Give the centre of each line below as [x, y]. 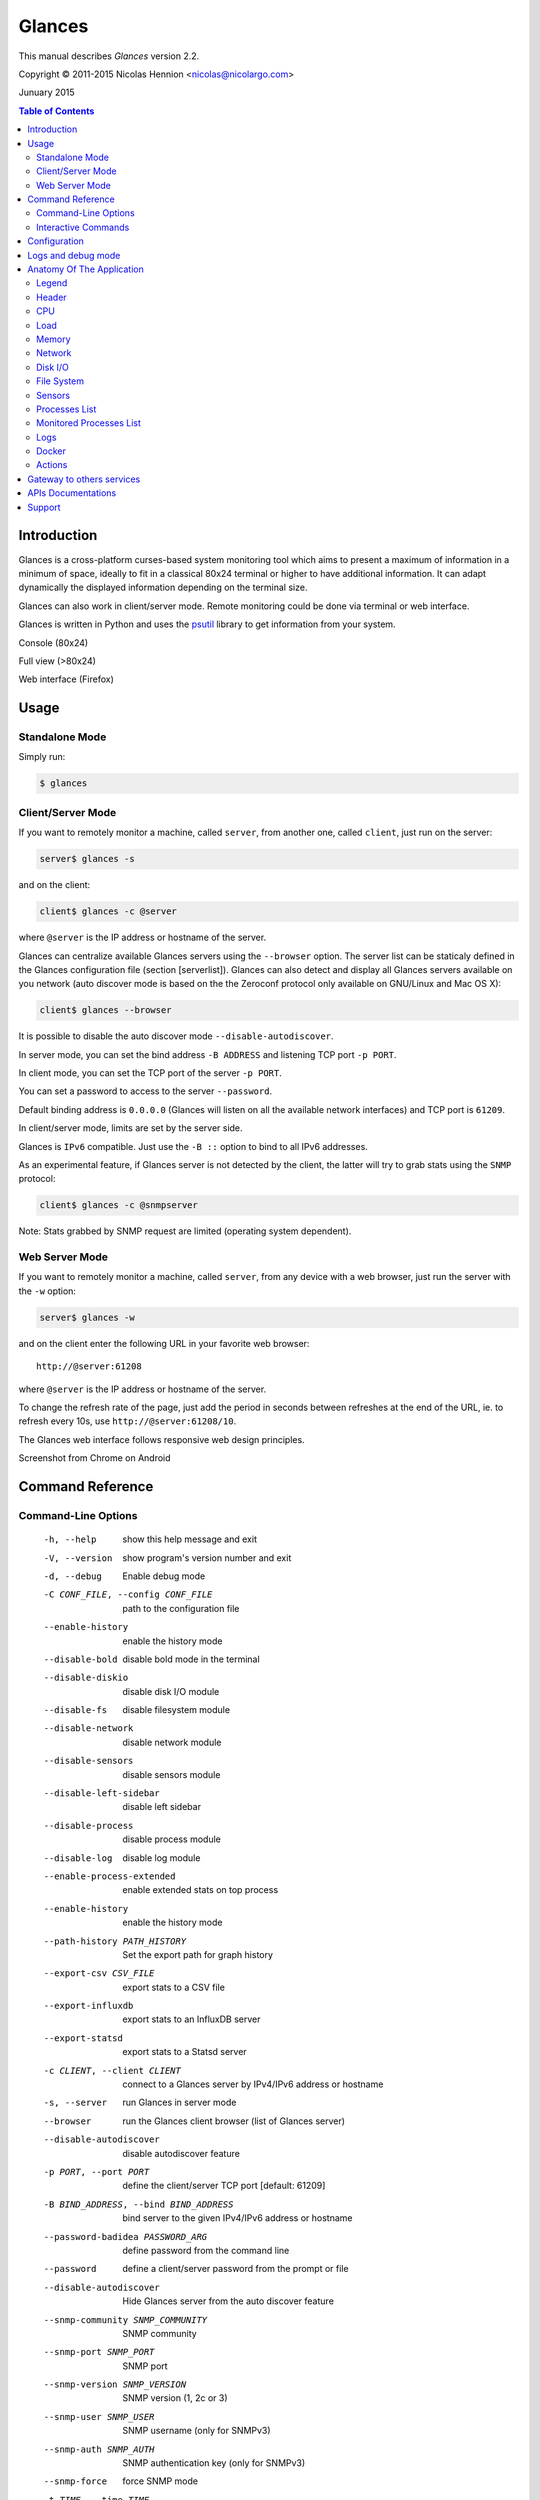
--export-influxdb [88, 2006]
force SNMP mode [160, 2481]
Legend [52, 283]
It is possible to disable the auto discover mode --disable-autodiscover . [176, 1036]
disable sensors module [171, 1774]
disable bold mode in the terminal [191, 1659]
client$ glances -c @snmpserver [119, 1205]
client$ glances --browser [105, 1010]
